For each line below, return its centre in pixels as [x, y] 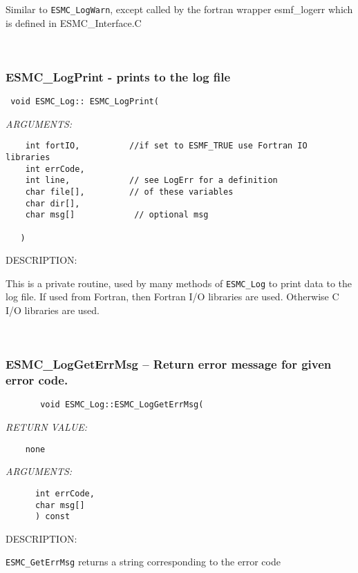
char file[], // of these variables [129, 192]
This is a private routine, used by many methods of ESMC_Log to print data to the [179, 283]
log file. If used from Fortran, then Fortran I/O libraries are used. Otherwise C [172, 297]
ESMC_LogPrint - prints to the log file [118, 76]
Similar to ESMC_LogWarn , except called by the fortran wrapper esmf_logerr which [179, 9]
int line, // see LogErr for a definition [151, 181]
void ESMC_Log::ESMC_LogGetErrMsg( [122, 405]
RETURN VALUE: [47, 427]
